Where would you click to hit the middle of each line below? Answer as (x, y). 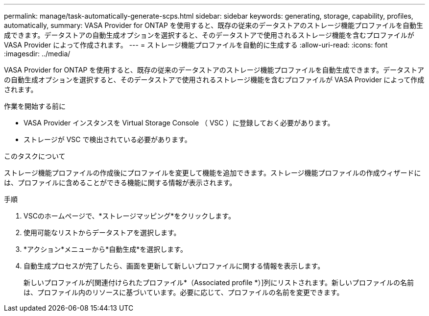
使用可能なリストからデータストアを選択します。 (102, 232)
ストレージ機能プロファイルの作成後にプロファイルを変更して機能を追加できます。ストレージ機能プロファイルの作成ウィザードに (213, 173)
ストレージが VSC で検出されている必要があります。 (107, 139)
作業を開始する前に (35, 106)
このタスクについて (35, 156)
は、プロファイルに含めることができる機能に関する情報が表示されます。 (120, 182)
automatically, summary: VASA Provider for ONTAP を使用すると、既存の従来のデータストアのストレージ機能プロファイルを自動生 (214, 25)
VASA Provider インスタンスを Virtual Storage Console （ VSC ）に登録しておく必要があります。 (179, 123)
